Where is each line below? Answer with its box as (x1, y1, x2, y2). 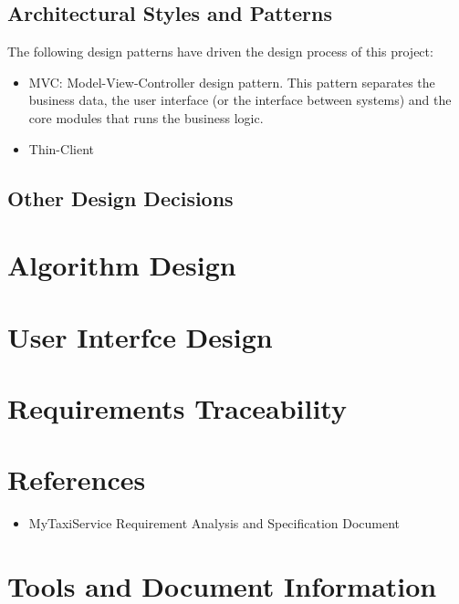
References (7, 461, 146, 498)
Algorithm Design (7, 246, 236, 284)
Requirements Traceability (7, 389, 347, 426)
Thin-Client (28, 139, 94, 158)
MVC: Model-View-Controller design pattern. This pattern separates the (28, 72, 435, 91)
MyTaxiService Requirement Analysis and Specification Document (28, 514, 401, 533)
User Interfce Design (7, 318, 273, 355)
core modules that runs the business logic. (28, 108, 264, 127)
